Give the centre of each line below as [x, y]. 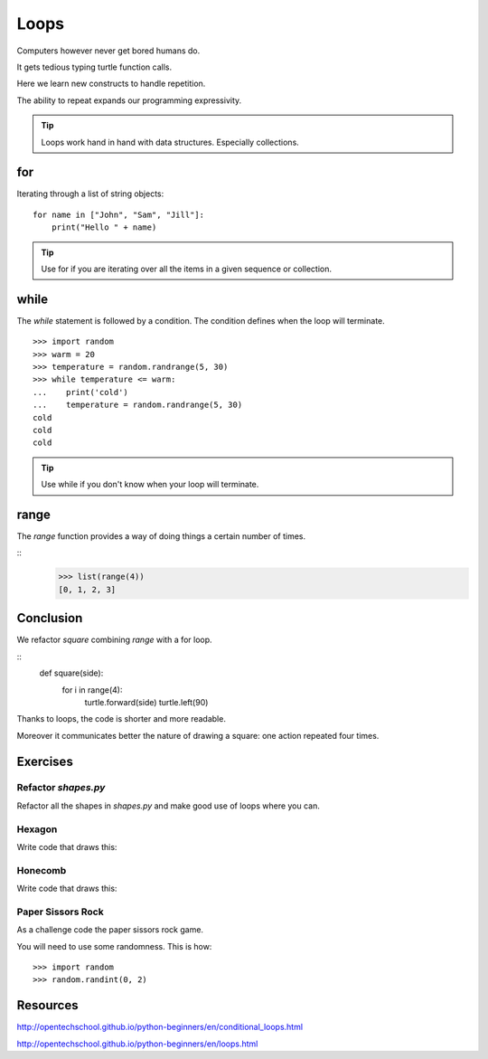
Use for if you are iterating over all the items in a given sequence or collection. [186, 269]
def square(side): [71, 673]
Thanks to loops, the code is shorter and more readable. [121, 719]
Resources [47, 1005]
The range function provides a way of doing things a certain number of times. [161, 536]
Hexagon [37, 829]
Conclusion [50, 618]
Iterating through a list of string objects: [90, 194]
